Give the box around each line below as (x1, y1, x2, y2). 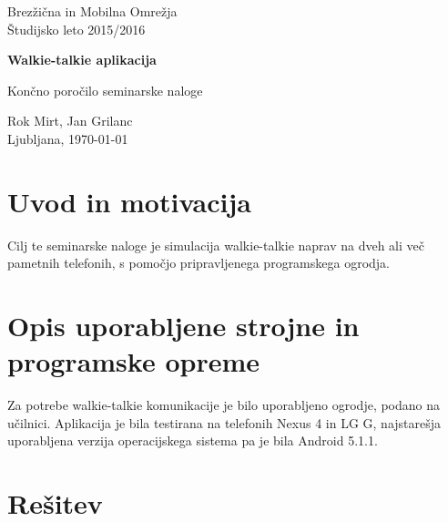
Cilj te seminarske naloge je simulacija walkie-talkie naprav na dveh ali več (7, 235, 424, 254)
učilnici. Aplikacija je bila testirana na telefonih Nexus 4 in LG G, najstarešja (7, 413, 442, 432)
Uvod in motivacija (7, 182, 251, 220)
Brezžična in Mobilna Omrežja (7, 2, 178, 20)
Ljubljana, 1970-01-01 (7, 128, 128, 148)
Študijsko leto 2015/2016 (7, 19, 146, 38)
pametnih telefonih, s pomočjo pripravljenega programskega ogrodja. (7, 253, 391, 272)
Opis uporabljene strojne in (7, 307, 360, 344)
